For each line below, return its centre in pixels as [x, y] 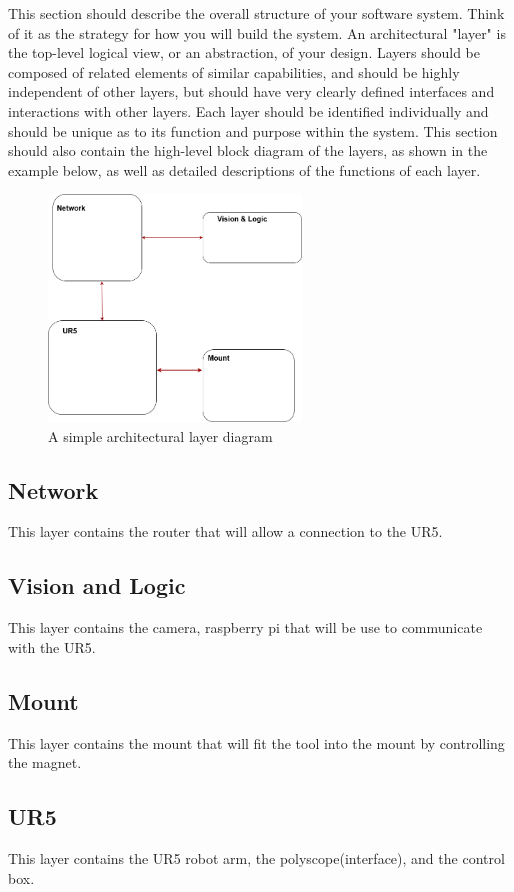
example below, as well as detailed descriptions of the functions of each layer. [244, 169]
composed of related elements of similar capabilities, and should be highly [234, 71]
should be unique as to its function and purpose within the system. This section [253, 130]
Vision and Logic [97, 585]
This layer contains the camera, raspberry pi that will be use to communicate [245, 627]
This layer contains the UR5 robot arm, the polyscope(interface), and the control [256, 858]
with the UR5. [52, 646]
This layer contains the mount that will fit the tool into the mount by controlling [256, 742]
